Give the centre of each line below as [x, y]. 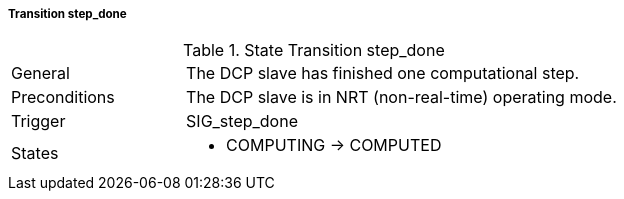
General [40, 73]
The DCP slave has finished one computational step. [383, 73]
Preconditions [63, 97]
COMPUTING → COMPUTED [334, 145]
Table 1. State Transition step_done [314, 50]
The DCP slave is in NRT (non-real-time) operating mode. [401, 97]
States [35, 153]
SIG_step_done [242, 121]
